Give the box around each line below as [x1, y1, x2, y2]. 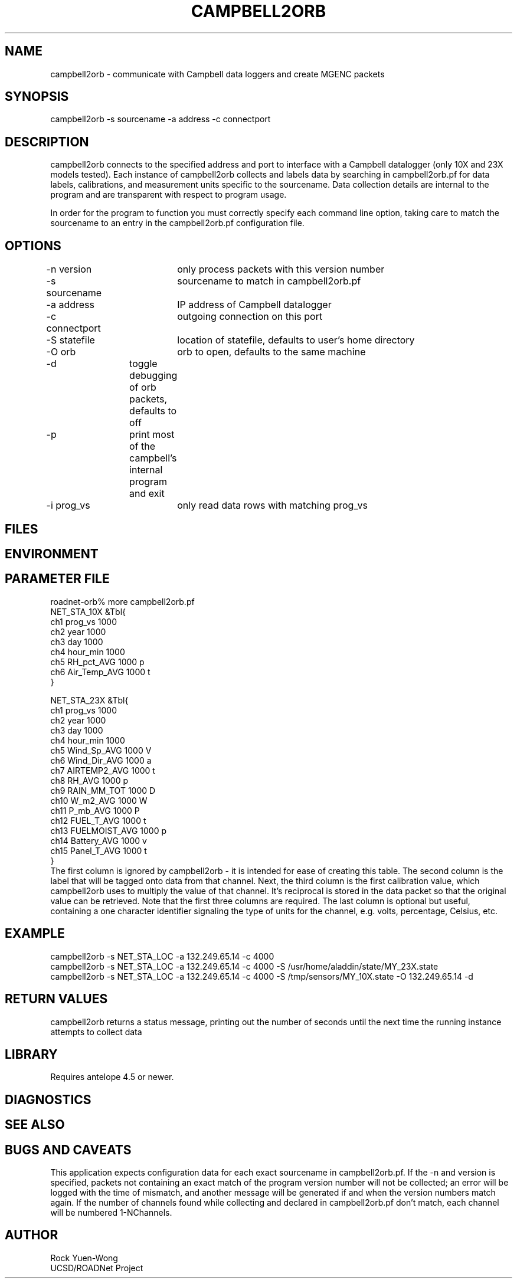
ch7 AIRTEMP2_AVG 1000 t [50, 765, 155, 775]
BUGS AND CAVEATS [5, 1142, 132, 1157]
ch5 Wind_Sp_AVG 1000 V [50, 745, 152, 755]
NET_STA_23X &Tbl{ [50, 695, 129, 705]
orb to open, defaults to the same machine [177, 346, 366, 358]
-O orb [46, 346, 76, 358]
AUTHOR [5, 1228, 58, 1243]
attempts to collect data [50, 1026, 142, 1037]
